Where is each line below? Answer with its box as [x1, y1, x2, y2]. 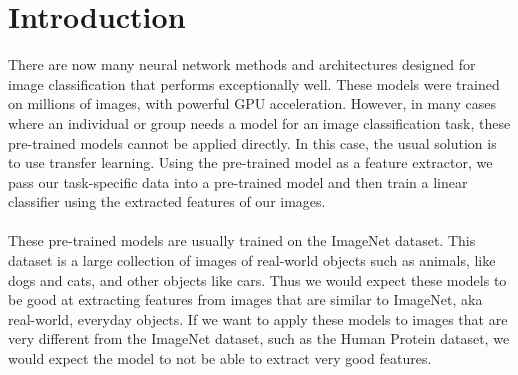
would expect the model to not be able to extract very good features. [8, 348, 432, 369]
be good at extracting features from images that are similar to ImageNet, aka [8, 289, 483, 310]
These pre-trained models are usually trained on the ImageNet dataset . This [8, 230, 476, 251]
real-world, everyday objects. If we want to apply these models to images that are [8, 308, 508, 329]
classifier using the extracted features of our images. [8, 191, 326, 212]
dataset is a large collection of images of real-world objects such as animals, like [8, 250, 496, 271]
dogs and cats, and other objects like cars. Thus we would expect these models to [8, 269, 507, 290]
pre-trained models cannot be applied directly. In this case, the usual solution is [8, 132, 497, 153]
